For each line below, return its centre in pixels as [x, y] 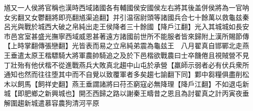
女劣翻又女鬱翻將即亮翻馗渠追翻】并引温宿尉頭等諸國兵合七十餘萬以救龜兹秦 [126, 17]
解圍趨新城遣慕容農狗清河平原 [52, 102]
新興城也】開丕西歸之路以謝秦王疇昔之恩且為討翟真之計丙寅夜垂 [147, 93]
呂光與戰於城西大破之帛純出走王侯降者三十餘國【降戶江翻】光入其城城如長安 [126, 27]
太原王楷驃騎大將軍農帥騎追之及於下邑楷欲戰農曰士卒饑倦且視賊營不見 [136, 55]
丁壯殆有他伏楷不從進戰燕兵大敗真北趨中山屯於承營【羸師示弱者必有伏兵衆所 [126, 65]
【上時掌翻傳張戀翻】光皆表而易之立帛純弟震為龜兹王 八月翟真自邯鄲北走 [123, 46]
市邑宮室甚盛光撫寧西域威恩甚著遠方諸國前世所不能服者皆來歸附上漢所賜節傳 [126, 36]
